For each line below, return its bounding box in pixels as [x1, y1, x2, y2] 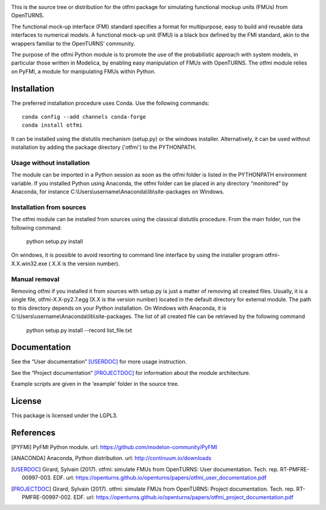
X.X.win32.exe [11, 260, 48, 267]
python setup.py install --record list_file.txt [26, 326, 132, 334]
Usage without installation [11, 159, 90, 167]
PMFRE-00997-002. [22, 493, 72, 500]
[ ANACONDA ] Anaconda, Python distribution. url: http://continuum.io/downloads [11, 455, 211, 462]
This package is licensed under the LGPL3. [11, 412, 118, 419]
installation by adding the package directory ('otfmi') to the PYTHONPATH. [11, 143, 196, 151]
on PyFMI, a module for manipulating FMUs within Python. [11, 68, 156, 75]
